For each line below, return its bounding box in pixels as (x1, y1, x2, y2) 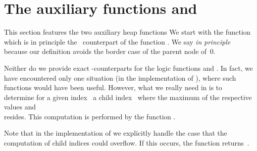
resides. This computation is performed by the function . (4, 111, 176, 121)
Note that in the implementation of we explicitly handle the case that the (4, 128, 227, 138)
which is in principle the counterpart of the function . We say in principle (4, 36, 231, 47)
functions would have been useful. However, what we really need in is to (4, 82, 222, 93)
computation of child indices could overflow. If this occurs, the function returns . (4, 138, 250, 148)
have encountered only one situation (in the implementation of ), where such (4, 72, 236, 83)
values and (4, 101, 36, 112)
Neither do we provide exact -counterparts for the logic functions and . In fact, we (4, 62, 253, 73)
